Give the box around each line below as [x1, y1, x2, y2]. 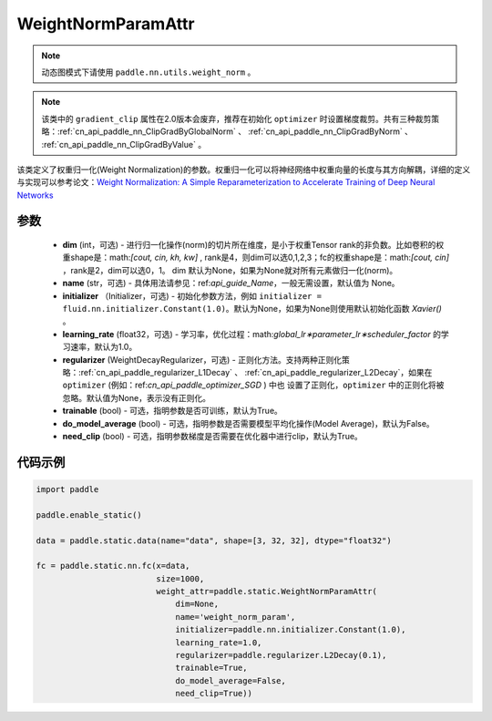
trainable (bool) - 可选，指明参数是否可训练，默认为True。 [62, 406, 282, 417]
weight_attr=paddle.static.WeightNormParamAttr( [156, 586, 378, 597]
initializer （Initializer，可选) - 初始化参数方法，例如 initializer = [62, 290, 323, 301]
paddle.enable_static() [36, 510, 143, 520]
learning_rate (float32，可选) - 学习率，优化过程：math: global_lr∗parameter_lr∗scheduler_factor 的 [62, 328, 442, 339]
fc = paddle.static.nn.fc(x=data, [36, 561, 190, 572]
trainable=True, [175, 663, 248, 674]
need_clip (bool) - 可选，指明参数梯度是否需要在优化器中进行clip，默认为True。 [62, 430, 364, 441]
